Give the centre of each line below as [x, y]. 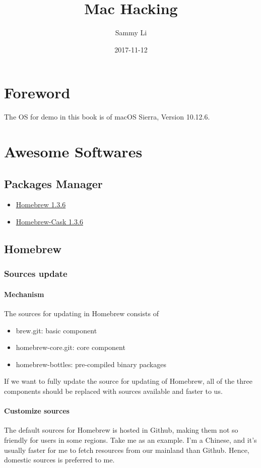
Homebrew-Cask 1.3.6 [49, 222]
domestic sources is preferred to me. [59, 460]
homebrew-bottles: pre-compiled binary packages [91, 364]
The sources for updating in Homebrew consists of [81, 313]
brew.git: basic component [56, 330]
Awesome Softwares [73, 152]
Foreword [37, 93]
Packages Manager [53, 183]
